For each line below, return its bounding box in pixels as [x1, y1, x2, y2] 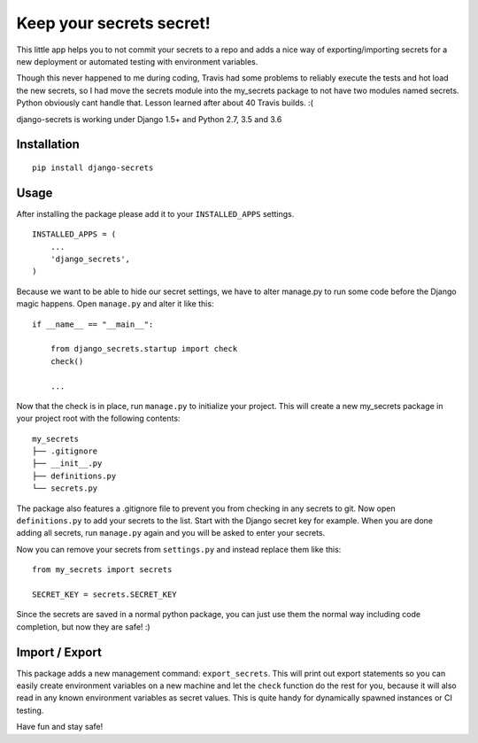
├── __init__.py [32, 459, 103, 468]
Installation [16, 137, 80, 152]
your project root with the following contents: [16, 413, 181, 424]
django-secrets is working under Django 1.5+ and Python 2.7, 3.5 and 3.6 [16, 113, 282, 124]
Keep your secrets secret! [16, 13, 212, 33]
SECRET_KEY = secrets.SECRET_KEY [32, 589, 177, 600]
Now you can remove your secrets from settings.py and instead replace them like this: [16, 544, 342, 554]
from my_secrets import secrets [32, 565, 173, 575]
